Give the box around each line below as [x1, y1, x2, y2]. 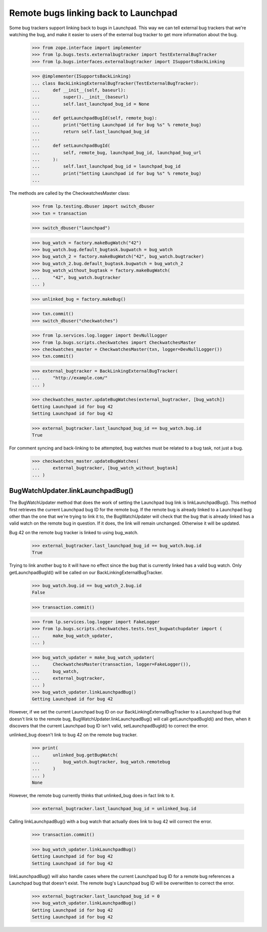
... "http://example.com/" [32, 375, 108, 381]
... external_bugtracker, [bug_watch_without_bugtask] [32, 465, 178, 471]
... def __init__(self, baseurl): [32, 87, 126, 93]
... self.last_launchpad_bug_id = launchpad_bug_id [32, 164, 181, 169]
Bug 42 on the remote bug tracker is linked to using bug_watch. [9, 529, 138, 535]
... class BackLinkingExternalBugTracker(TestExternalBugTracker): [32, 80, 199, 86]
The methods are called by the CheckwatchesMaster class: [9, 190, 131, 196]
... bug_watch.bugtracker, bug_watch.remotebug [32, 759, 171, 765]
